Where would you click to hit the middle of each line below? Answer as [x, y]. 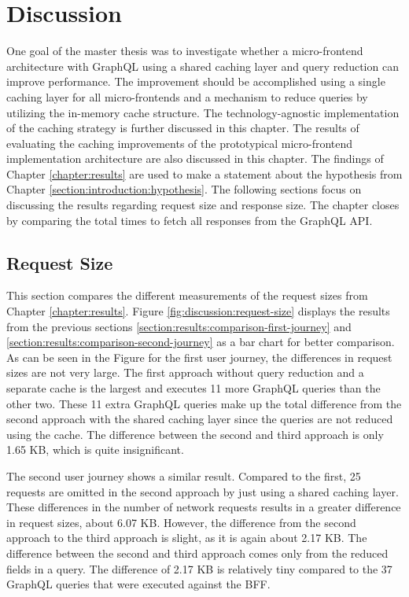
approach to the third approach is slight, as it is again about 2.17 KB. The [187, 538]
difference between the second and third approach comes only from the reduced [197, 553]
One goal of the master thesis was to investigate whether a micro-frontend [185, 51]
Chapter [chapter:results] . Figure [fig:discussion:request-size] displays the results [198, 311]
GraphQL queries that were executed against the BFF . [138, 584]
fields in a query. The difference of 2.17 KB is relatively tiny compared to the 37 [199, 568]
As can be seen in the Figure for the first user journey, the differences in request [199, 357]
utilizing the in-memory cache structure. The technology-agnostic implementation [203, 112]
